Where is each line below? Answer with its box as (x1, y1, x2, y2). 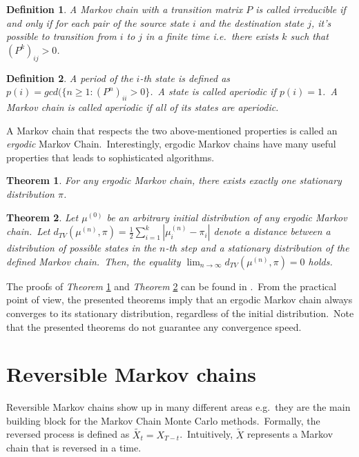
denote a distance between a (213, 224, 331, 238)
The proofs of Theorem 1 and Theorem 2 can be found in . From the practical (6, 278, 337, 293)
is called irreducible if (255, 2, 346, 16)
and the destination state (199, 15, 304, 30)
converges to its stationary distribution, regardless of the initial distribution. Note (6, 305, 354, 320)
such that (290, 29, 329, 43)
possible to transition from (6, 29, 117, 43)
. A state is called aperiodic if (150, 84, 276, 99)
